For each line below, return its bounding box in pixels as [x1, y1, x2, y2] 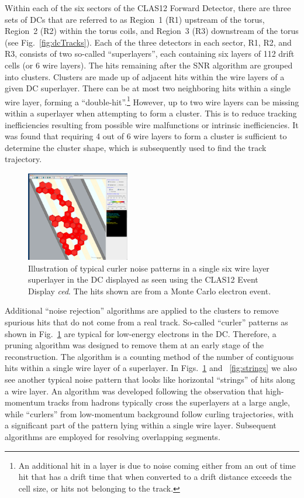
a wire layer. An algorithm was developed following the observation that [5, 384, 263, 397]
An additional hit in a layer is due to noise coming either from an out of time [18, 459, 296, 471]
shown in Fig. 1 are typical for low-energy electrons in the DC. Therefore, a [5, 327, 277, 339]
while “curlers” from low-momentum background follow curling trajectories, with [5, 407, 293, 420]
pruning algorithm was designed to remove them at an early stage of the [5, 339, 264, 351]
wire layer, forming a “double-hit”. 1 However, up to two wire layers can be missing [5, 94, 299, 108]
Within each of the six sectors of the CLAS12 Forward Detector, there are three [5, 2, 291, 13]
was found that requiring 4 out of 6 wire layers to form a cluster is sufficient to [5, 130, 287, 142]
